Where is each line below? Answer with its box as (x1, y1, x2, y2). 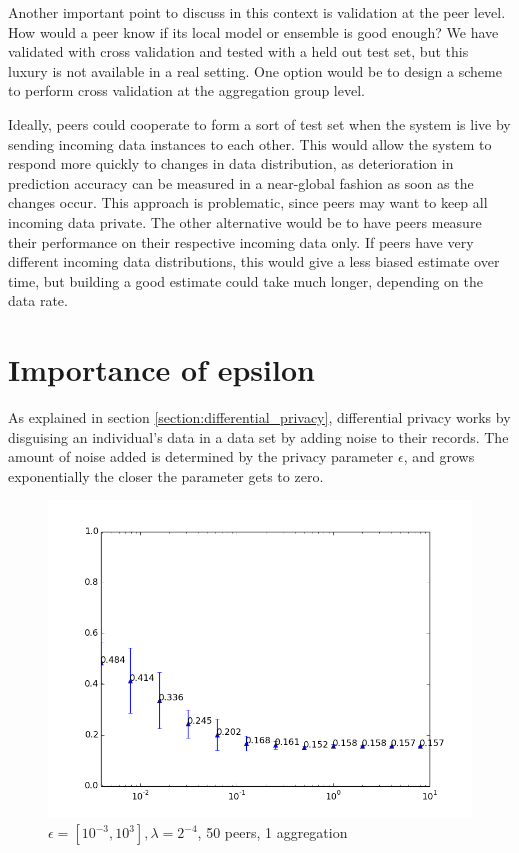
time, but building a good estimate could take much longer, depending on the (8, 270, 483, 291)
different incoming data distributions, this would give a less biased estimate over (8, 251, 500, 272)
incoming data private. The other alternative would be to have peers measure (8, 211, 482, 232)
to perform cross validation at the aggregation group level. (8, 80, 365, 101)
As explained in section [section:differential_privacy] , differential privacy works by (8, 407, 511, 428)
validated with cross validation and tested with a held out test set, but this (8, 41, 469, 62)
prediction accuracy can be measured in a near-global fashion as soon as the (8, 172, 474, 193)
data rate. (8, 290, 68, 311)
